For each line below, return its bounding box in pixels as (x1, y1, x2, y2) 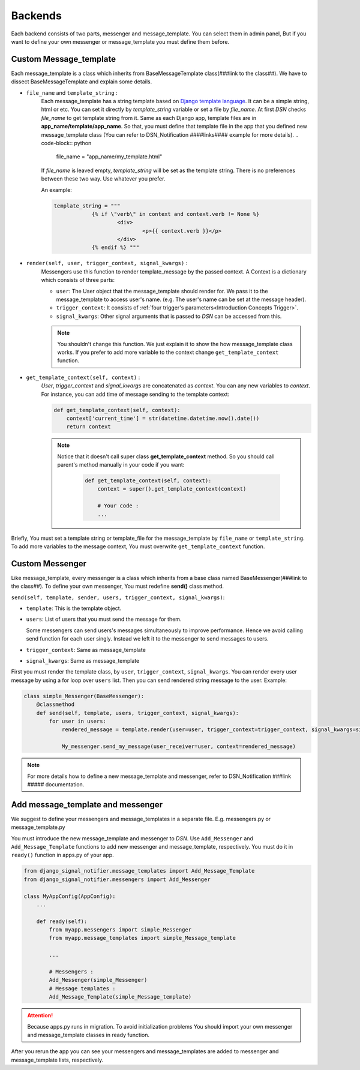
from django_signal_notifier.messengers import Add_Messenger (23, 876, 211, 883)
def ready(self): (36, 918, 88, 925)
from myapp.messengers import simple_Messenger (49, 927, 192, 933)
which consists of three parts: (41, 276, 115, 284)
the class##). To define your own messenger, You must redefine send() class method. (11, 582, 224, 590)
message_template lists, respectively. (11, 1056, 104, 1063)
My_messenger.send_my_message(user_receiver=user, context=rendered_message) (61, 743, 296, 750)
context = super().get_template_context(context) (97, 486, 247, 492)
